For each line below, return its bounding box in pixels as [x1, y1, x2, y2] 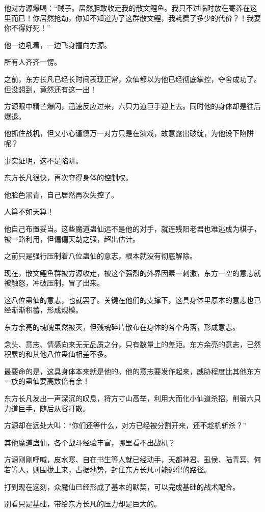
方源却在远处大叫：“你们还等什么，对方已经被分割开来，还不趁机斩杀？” [4, 420, 247, 431]
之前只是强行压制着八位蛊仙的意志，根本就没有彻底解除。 [4, 250, 197, 261]
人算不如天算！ [4, 206, 54, 217]
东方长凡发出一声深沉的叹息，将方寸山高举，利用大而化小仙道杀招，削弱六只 [4, 393, 261, 404]
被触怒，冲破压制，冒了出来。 [4, 277, 104, 288]
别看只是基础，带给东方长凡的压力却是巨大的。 [4, 498, 161, 509]
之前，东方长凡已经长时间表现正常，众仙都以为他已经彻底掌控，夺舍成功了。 [4, 73, 261, 84]
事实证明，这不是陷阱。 [4, 155, 83, 165]
